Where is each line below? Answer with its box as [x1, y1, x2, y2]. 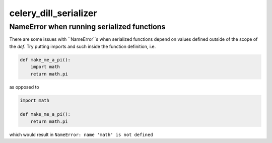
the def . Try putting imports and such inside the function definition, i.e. [9, 43, 156, 49]
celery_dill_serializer [9, 8, 97, 19]
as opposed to [9, 84, 40, 90]
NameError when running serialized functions [9, 22, 166, 31]
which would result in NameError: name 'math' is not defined [9, 131, 153, 137]
